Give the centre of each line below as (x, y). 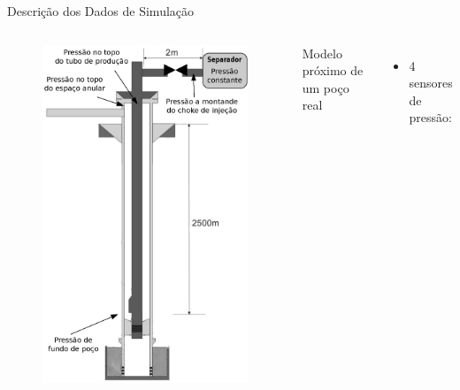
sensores (431, 83)
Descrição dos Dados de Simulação (101, 11)
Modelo (322, 53)
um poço (326, 87)
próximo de (333, 70)
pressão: (430, 117)
